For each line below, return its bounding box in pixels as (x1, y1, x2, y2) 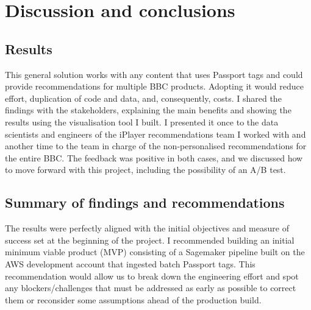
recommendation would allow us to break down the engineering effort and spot (5, 269, 299, 282)
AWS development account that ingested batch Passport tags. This (5, 257, 256, 270)
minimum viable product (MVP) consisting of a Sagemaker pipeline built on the (5, 245, 305, 258)
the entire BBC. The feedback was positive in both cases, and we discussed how (5, 151, 303, 164)
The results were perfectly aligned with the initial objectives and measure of (5, 222, 289, 234)
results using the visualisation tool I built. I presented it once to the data (5, 115, 279, 128)
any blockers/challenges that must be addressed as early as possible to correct (5, 281, 296, 294)
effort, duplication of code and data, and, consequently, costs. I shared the (5, 91, 282, 104)
